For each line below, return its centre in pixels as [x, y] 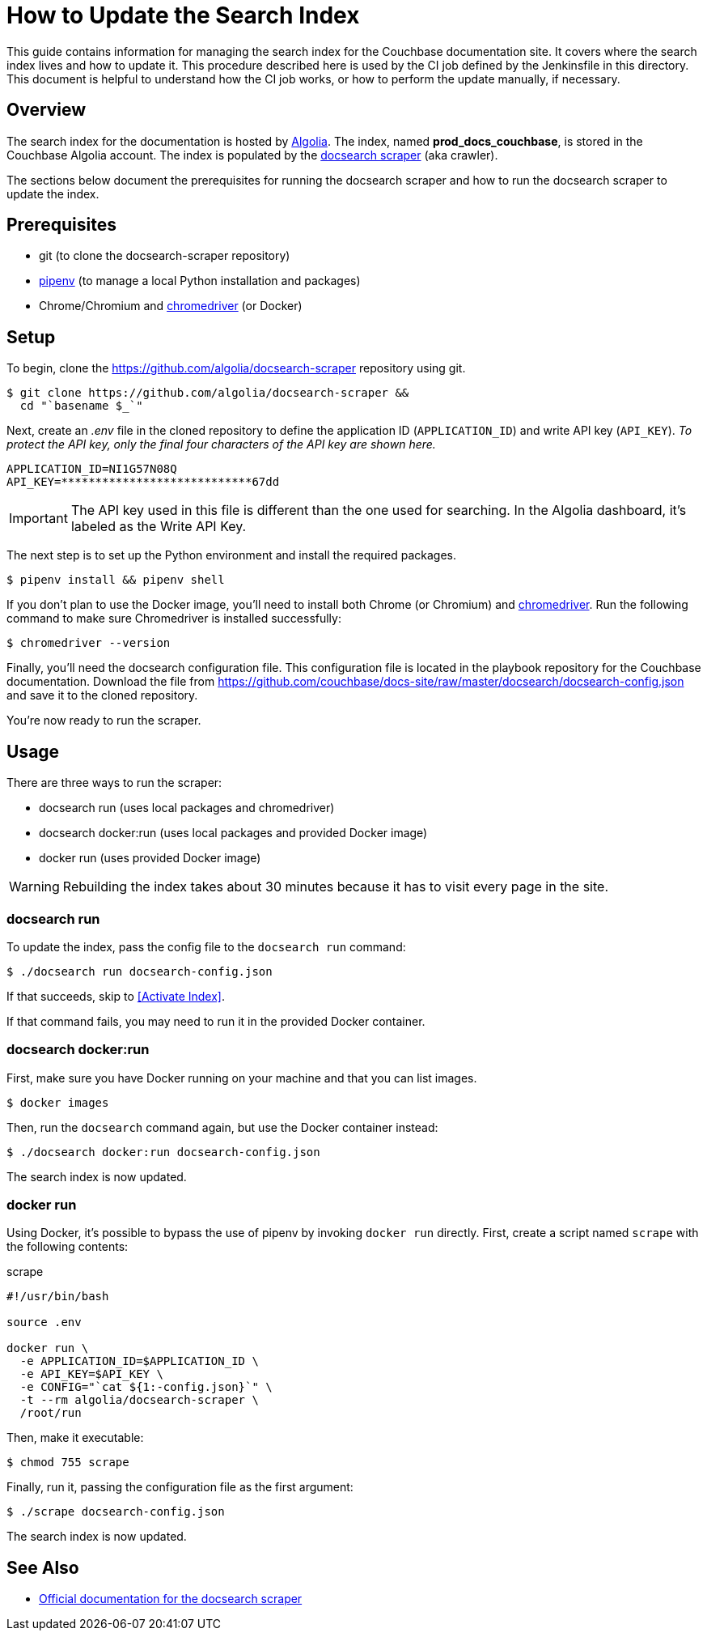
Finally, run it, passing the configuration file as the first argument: [180, 1487]
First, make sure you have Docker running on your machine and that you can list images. [242, 1078]
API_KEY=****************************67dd [143, 482]
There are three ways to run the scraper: [114, 783]
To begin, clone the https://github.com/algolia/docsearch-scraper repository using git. [236, 368]
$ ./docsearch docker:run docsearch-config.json [163, 1152]
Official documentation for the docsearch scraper [171, 1599]
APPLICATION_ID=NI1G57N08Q [92, 469]
